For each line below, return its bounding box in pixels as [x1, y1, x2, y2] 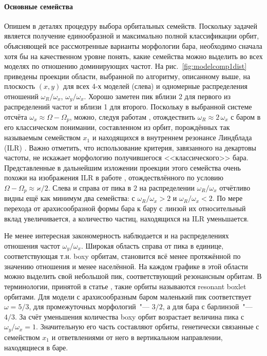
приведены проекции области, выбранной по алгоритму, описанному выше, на [4, 70, 251, 81]
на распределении [139, 182, 195, 193]
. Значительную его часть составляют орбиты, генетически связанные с [36, 321, 259, 332]
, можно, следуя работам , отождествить [69, 111, 195, 122]
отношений [4, 90, 39, 101]
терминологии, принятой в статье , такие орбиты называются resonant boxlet [4, 281, 246, 292]
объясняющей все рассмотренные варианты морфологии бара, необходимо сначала [4, 40, 262, 51]
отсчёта [4, 111, 27, 122]
